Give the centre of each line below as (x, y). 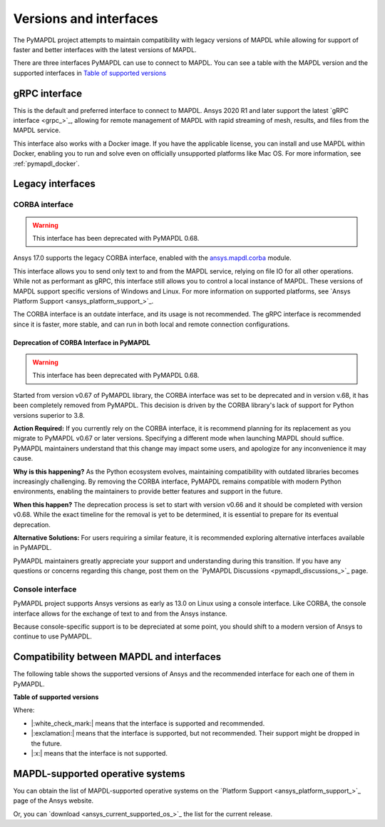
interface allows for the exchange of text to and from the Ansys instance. (120, 613)
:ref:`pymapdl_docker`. (46, 164)
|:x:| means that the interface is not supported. (99, 753)
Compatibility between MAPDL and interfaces (117, 657)
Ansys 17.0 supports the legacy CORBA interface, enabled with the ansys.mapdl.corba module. (152, 258)
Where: (24, 710)
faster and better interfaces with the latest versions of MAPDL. (105, 49)
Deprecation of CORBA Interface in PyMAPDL (82, 342)
